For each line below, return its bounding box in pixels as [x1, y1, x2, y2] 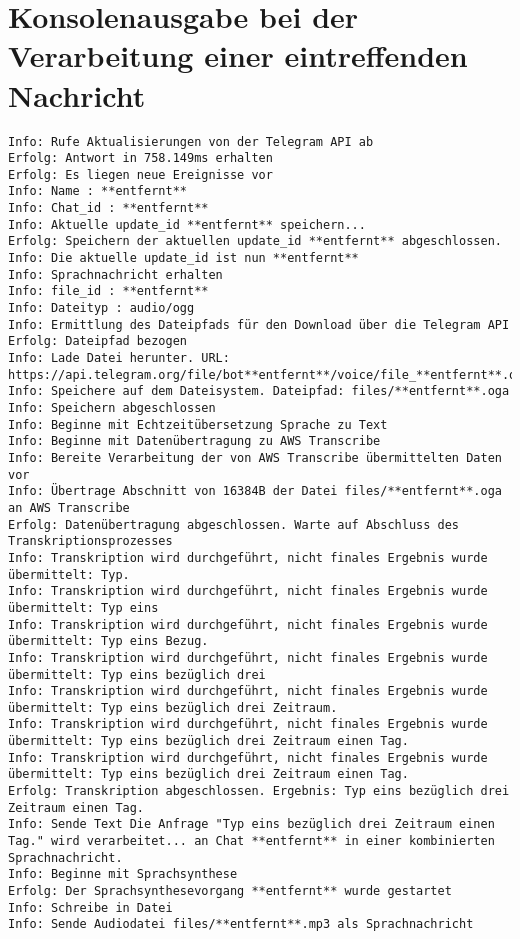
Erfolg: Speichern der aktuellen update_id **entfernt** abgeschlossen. [8, 234, 502, 249]
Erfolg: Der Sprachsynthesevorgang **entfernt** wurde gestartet [8, 884, 452, 899]
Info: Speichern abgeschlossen [8, 401, 216, 415]
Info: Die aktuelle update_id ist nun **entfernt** [8, 251, 359, 266]
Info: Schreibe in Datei [8, 900, 173, 915]
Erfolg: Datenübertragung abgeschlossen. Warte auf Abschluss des [8, 517, 460, 532]
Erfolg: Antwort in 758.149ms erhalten [8, 151, 273, 166]
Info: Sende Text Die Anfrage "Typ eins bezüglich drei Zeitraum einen [8, 817, 495, 832]
